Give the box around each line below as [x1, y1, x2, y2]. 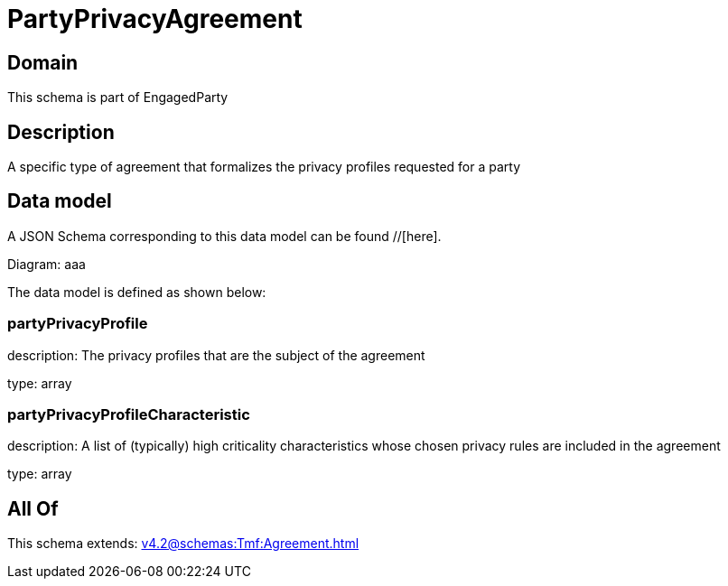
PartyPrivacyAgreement [7, 4, 303, 34]
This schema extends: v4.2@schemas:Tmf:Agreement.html [7, 535, 359, 552]
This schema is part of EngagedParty [7, 89, 229, 106]
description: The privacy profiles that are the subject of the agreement [7, 347, 425, 363]
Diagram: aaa [7, 256, 86, 272]
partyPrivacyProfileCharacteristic [7, 405, 250, 423]
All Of [7, 497, 59, 520]
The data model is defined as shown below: [7, 284, 266, 300]
